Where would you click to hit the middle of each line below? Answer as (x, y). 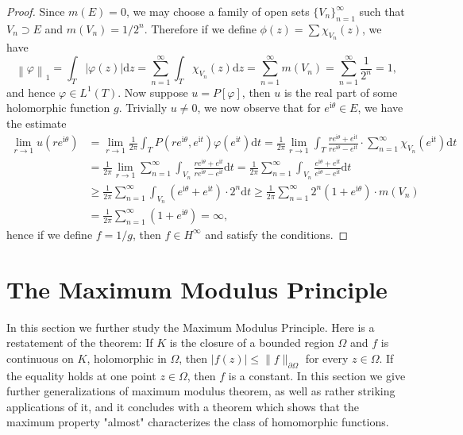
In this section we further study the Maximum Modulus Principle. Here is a (191, 327)
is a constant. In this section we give (317, 375)
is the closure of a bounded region (252, 343)
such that (382, 11)
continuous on (40, 358)
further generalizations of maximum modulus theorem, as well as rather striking (201, 391)
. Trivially (143, 108)
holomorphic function (58, 108)
